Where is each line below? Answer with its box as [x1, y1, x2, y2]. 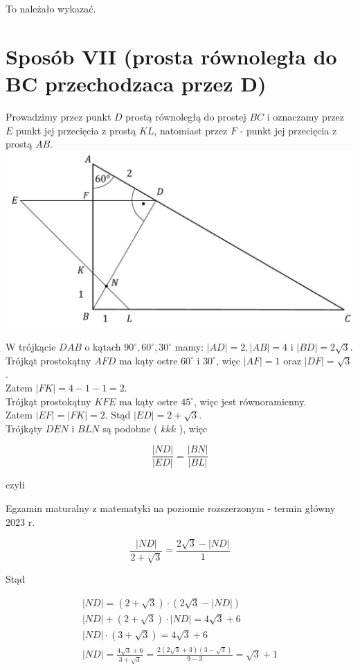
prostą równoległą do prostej [125, 109, 246, 123]
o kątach [84, 340, 121, 354]
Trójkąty [6, 421, 42, 435]
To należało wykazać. [6, 1, 96, 15]
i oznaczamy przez [267, 109, 345, 123]
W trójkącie [6, 340, 56, 354]
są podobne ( [102, 421, 158, 435]
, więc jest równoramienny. [194, 394, 307, 408]
